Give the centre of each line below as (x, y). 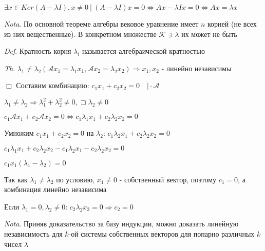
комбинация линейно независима (55, 189)
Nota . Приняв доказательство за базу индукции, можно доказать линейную (121, 224)
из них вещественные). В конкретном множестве (80, 34)
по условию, (75, 179)
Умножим (19, 133)
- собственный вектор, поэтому (168, 179)
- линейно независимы (196, 68)
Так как (16, 179)
